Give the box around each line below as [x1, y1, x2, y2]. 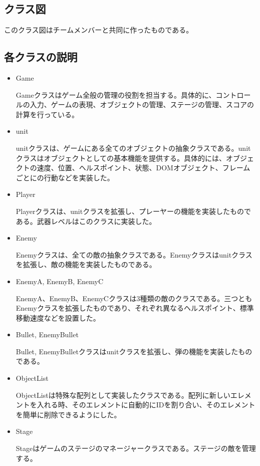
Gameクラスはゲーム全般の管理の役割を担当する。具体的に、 [16, 89, 216, 100]
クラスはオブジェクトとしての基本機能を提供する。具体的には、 [16, 152, 226, 163]
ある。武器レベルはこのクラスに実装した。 [16, 215, 156, 226]
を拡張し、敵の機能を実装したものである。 [16, 259, 156, 270]
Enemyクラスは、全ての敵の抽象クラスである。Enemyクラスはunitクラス [16, 249, 252, 260]
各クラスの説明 [4, 49, 78, 65]
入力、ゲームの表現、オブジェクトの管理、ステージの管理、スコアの [30, 99, 254, 110]
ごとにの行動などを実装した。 [16, 172, 114, 182]
